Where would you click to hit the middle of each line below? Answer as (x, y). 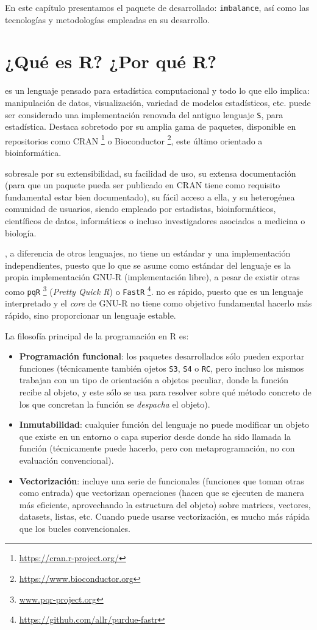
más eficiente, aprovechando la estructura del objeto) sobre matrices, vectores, (165, 504)
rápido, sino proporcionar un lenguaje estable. (91, 315)
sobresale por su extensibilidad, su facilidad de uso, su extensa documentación (151, 173)
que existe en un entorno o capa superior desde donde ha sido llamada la (155, 436)
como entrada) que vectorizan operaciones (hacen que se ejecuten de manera (162, 493)
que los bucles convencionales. (75, 528)
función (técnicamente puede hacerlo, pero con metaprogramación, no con (157, 448)
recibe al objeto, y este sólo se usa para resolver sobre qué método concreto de (165, 391)
